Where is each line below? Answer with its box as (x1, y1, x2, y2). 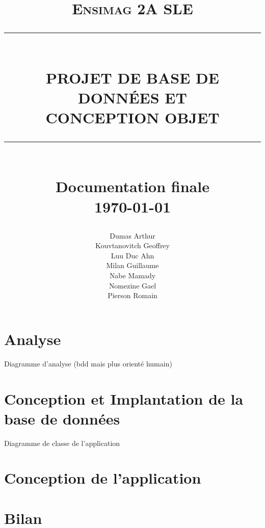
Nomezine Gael (109, 280, 156, 291)
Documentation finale (56, 176, 209, 197)
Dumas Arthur (110, 230, 155, 241)
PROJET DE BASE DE (46, 67, 219, 88)
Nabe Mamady (109, 270, 156, 281)
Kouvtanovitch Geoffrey (95, 240, 170, 251)
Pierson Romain (108, 290, 157, 301)
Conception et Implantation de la (4, 388, 244, 409)
